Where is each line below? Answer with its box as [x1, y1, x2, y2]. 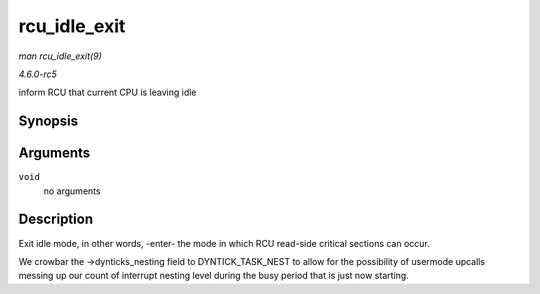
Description [18, 211, 94, 228]
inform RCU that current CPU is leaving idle [18, 86, 197, 99]
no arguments [43, 185, 101, 197]
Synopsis [18, 113, 79, 130]
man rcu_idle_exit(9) [18, 50, 102, 62]
